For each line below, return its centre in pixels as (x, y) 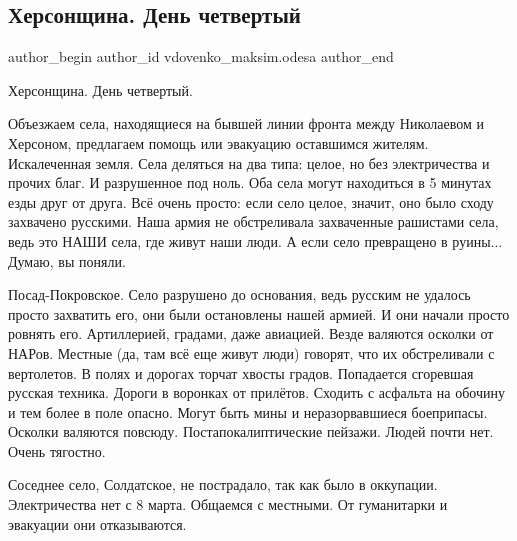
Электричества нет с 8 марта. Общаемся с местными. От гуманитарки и (228, 504)
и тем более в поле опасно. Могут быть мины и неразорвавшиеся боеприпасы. (248, 411)
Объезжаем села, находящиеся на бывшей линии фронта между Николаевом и (246, 123)
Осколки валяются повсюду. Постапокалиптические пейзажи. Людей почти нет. (251, 431)
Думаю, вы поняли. (67, 260)
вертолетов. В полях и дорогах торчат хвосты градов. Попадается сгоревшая (241, 372)
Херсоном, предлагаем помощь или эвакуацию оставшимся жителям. (218, 142)
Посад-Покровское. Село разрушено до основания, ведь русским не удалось (239, 294)
